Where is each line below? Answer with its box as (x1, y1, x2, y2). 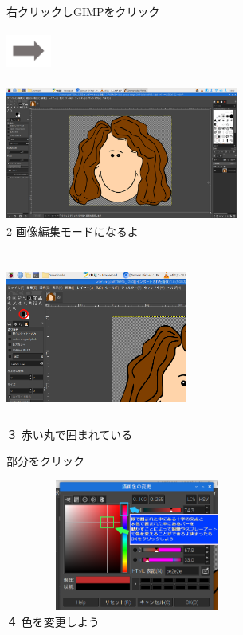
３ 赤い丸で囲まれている (6, 425, 133, 442)
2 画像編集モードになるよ (6, 222, 139, 239)
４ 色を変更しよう (6, 613, 100, 629)
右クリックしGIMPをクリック (6, 3, 160, 19)
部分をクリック (6, 453, 84, 469)
